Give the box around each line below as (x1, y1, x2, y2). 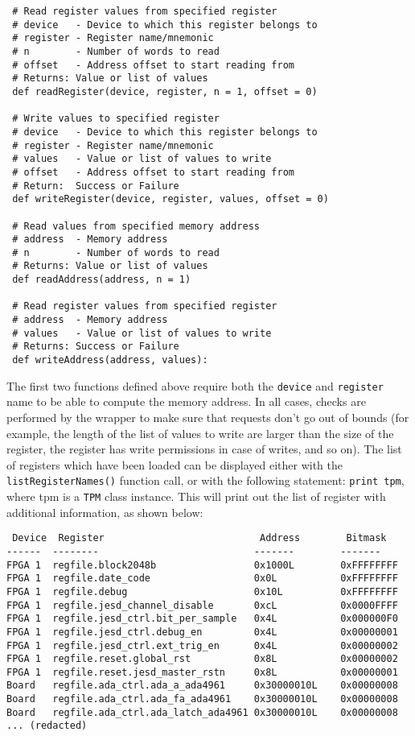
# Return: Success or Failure (12, 180, 179, 192)
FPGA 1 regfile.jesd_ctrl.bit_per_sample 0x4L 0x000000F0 (6, 613, 398, 625)
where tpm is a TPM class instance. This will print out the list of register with (6, 488, 386, 504)
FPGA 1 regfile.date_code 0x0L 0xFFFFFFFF (6, 573, 398, 585)
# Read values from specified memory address (12, 220, 260, 232)
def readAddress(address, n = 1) (12, 274, 191, 286)
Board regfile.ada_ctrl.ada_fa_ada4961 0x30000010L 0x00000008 (6, 693, 398, 705)
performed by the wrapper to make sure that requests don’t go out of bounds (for (6, 408, 409, 425)
